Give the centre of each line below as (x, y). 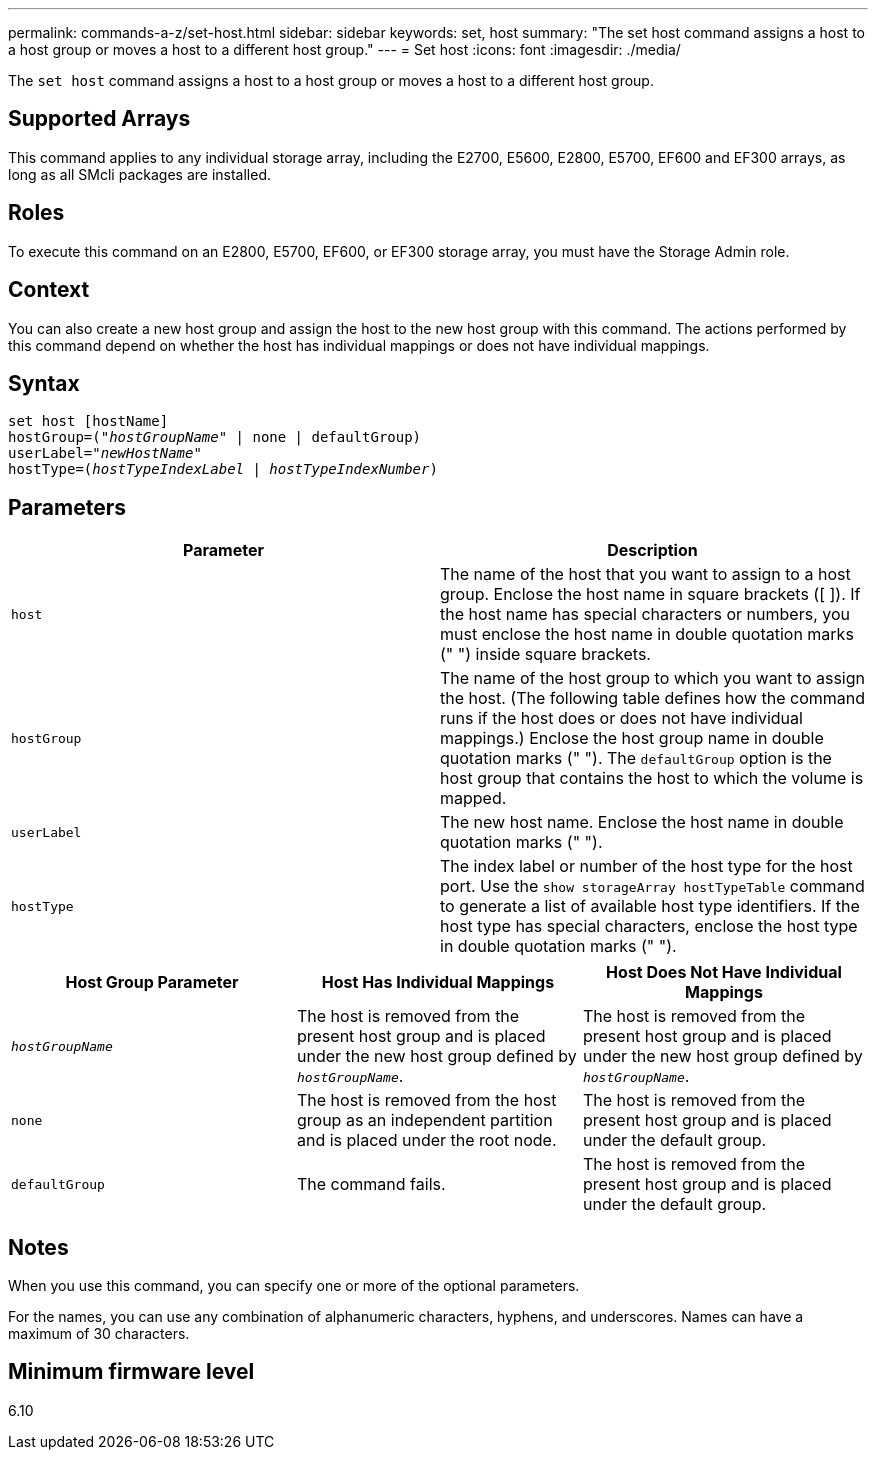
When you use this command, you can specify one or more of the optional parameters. (294, 1286)
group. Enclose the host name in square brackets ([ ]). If (650, 594)
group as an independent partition (424, 1120)
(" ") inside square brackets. (545, 654)
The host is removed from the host (426, 1100)
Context (49, 290)
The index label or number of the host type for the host (646, 866)
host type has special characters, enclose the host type (649, 926)
